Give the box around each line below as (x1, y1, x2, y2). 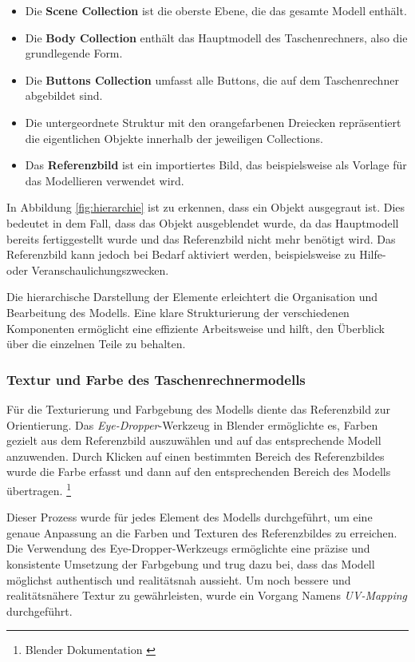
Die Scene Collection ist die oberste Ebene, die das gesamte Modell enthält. (25, 2, 407, 18)
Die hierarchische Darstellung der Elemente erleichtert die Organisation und (6, 288, 378, 305)
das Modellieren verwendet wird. (25, 172, 184, 188)
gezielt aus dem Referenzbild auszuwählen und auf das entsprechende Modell (6, 432, 381, 449)
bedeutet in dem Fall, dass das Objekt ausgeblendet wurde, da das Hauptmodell (6, 214, 399, 231)
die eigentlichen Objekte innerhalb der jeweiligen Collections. (25, 129, 323, 146)
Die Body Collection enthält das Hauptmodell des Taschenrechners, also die (25, 29, 408, 46)
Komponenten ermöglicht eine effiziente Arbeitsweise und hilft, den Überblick (6, 319, 385, 336)
